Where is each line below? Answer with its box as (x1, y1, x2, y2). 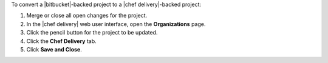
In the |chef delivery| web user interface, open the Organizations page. (26, 20, 206, 27)
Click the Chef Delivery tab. (26, 37, 97, 45)
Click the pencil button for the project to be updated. (26, 29, 158, 36)
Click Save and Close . (26, 45, 82, 53)
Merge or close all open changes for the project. (26, 12, 148, 19)
